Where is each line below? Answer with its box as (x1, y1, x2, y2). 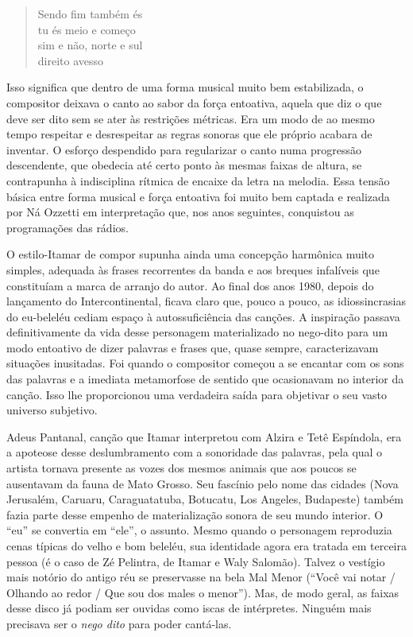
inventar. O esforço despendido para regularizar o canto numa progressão (6, 141, 362, 157)
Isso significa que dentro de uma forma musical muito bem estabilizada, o (6, 79, 364, 95)
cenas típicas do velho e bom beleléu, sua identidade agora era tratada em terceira (6, 538, 407, 553)
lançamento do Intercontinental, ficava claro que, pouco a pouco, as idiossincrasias (6, 293, 406, 309)
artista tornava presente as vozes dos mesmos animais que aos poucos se (6, 460, 357, 476)
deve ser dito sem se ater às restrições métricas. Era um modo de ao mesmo (6, 110, 375, 126)
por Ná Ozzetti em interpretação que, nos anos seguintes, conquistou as (6, 204, 354, 220)
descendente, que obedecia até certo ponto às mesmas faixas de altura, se (6, 157, 362, 173)
